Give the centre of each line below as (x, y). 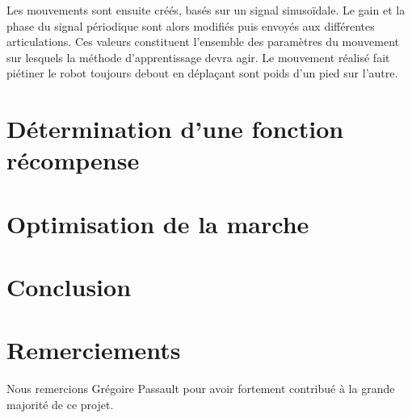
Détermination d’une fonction (175, 129)
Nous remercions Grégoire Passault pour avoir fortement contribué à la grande (201, 389)
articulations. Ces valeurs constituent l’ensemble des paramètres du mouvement (203, 42)
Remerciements (94, 350)
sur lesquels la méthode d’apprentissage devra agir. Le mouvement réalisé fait (198, 57)
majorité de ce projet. (60, 404)
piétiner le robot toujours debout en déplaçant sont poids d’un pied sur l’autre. (202, 73)
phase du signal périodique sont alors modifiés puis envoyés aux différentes (191, 25)
